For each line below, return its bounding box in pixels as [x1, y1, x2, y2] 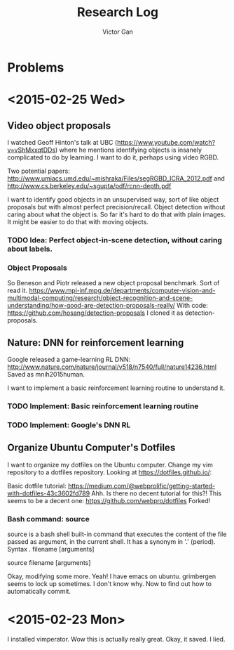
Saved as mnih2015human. [7, 370, 85, 378]
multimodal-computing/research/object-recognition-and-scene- [7, 294, 193, 302]
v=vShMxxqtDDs [7, 145, 56, 154]
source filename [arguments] [7, 558, 91, 566]
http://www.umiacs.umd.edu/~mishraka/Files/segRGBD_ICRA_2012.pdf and [7, 174, 226, 183]
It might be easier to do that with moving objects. [7, 217, 149, 226]
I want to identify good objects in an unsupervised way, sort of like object [7, 195, 219, 204]
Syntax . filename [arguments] [7, 545, 95, 553]
